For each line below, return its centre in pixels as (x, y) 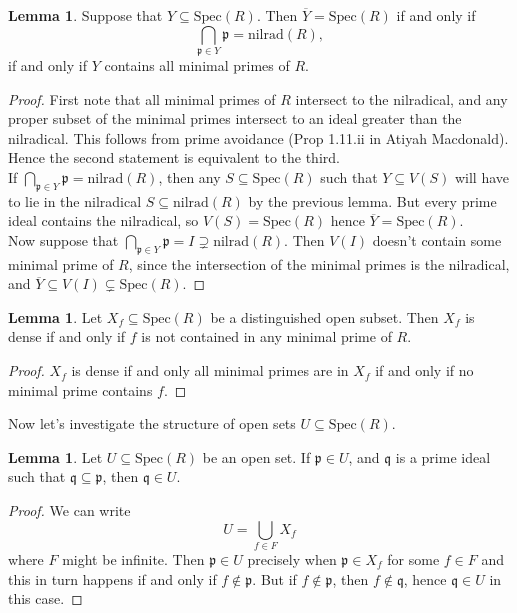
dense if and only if (67, 336)
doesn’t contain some (437, 239)
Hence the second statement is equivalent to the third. (174, 157)
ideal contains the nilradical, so (103, 220)
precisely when (292, 558)
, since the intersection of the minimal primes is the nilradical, (319, 263)
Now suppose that (63, 239)
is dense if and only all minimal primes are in (210, 370)
